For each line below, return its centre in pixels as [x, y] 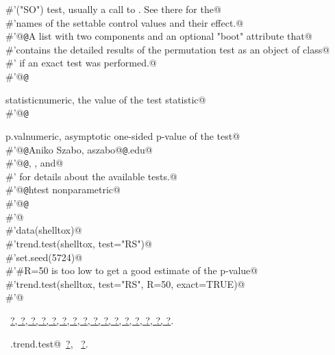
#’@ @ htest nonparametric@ [63, 189]
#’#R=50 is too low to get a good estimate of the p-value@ [132, 270]
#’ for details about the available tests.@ [91, 176]
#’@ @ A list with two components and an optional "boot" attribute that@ [159, 36]
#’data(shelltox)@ [44, 230]
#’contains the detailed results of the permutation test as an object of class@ [168, 49]
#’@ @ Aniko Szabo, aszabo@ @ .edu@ [79, 149]
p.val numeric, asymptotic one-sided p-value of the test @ [123, 135]
